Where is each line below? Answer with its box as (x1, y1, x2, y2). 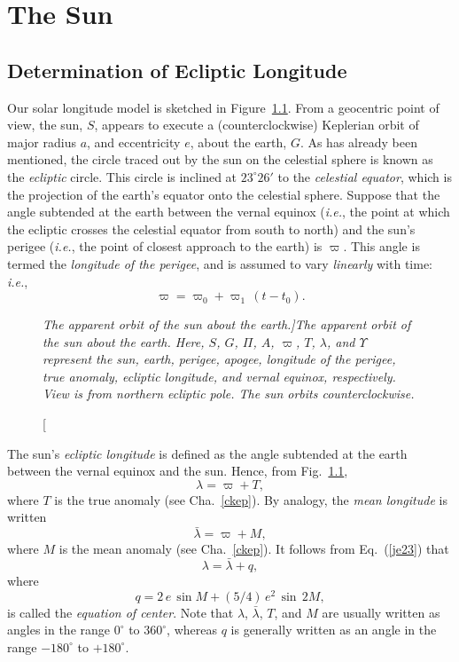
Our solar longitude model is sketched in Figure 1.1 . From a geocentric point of (7, 98, 440, 116)
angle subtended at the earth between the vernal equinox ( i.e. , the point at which (7, 202, 450, 221)
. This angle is (343, 237, 420, 256)
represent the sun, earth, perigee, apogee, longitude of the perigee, (43, 350, 396, 368)
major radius (7, 132, 76, 151)
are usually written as (322, 603, 440, 621)
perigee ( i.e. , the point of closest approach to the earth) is (7, 237, 323, 256)
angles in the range (7, 620, 111, 639)
